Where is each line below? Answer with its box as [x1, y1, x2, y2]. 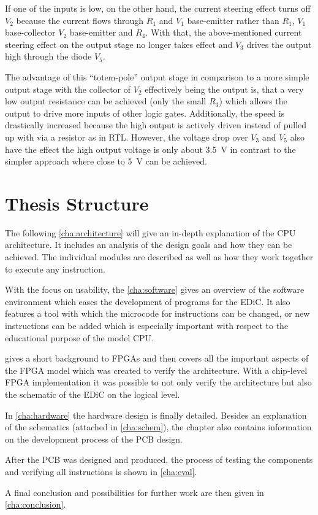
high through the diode [5, 50, 92, 63]
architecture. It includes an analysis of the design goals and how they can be [5, 238, 292, 251]
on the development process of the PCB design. [5, 432, 183, 445]
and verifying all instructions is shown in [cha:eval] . [5, 465, 197, 478]
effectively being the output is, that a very [145, 82, 304, 95]
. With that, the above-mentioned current [145, 26, 302, 39]
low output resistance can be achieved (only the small [5, 95, 206, 107]
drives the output [246, 37, 312, 50]
